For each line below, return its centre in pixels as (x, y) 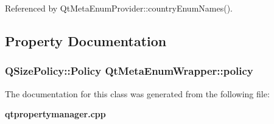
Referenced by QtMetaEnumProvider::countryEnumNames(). (119, 8)
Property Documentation (86, 40)
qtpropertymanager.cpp (55, 114)
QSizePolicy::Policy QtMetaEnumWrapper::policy (129, 71)
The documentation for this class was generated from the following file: (137, 93)
